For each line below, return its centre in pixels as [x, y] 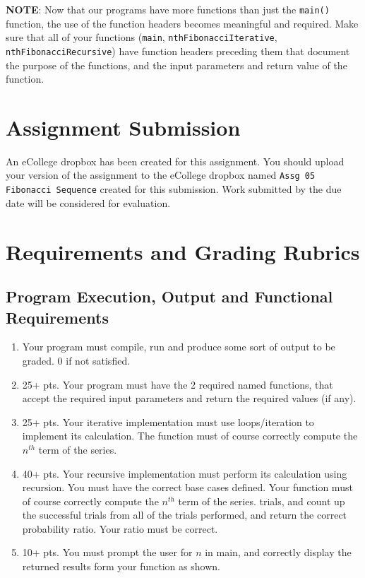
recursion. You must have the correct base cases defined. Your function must [187, 487]
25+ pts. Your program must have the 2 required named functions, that [178, 384]
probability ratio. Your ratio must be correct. [120, 528]
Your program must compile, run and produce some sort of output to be [179, 347]
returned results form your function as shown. [121, 566]
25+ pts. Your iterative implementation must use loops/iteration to [168, 421]
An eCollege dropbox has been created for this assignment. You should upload [175, 161]
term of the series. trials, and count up [262, 501]
